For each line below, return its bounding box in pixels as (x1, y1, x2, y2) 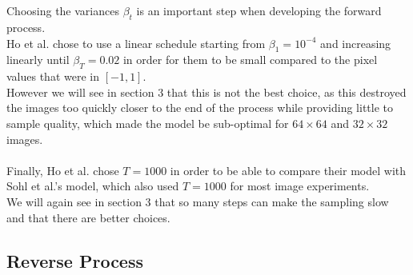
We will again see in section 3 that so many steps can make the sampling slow (6, 193, 389, 209)
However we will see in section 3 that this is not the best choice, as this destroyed (6, 83, 407, 100)
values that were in (6, 68, 99, 85)
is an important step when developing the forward (136, 2, 382, 19)
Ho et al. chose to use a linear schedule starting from (6, 34, 266, 51)
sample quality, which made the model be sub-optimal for (6, 114, 289, 131)
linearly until (6, 51, 70, 68)
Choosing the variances (6, 2, 119, 19)
